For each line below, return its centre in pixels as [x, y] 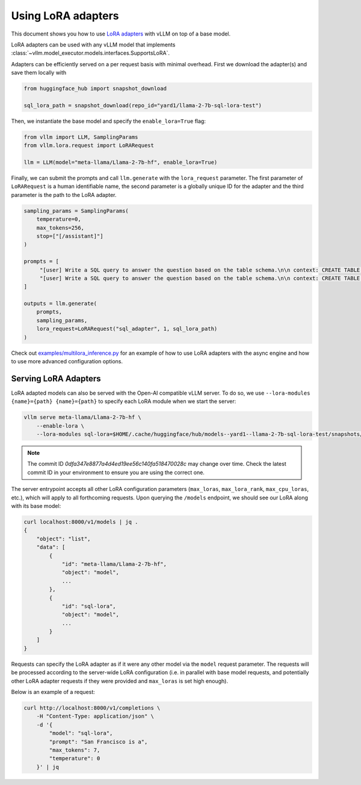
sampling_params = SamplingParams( [76, 211]
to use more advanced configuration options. [67, 361]
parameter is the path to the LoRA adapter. [64, 195]
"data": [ [51, 547]
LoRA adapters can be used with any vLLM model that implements [93, 45]
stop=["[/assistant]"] [70, 236]
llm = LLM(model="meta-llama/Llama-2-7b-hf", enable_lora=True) [121, 162]
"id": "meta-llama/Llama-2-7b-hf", [114, 564]
